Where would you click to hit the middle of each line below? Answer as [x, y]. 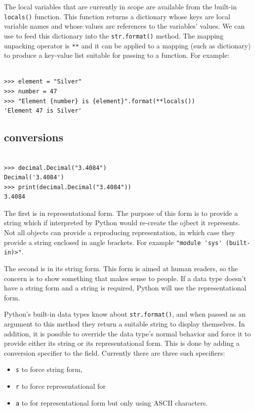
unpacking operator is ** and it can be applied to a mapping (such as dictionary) [127, 45]
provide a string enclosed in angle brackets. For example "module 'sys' [113, 242]
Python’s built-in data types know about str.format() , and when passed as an [125, 314]
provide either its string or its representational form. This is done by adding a [122, 343]
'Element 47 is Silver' [43, 111]
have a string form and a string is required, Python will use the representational [125, 288]
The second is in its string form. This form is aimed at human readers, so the [121, 268]
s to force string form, [49, 369]
